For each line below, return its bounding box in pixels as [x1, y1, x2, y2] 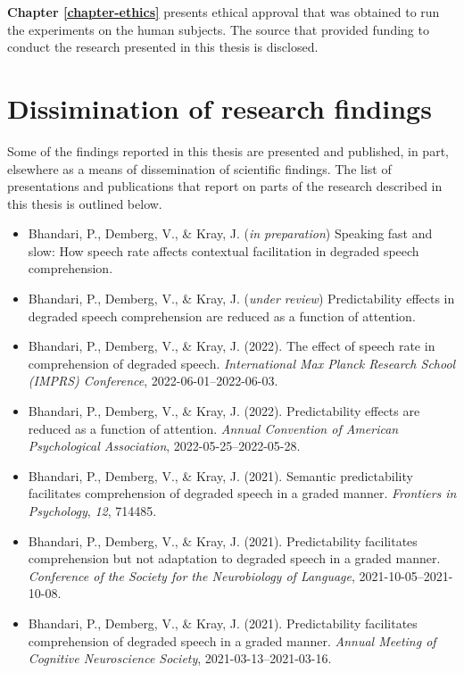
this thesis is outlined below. [7, 194, 162, 212]
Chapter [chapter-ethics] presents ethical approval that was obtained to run [7, 3, 440, 21]
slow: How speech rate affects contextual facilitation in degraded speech [28, 241, 419, 260]
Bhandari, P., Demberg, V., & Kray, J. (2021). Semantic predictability [28, 466, 413, 485]
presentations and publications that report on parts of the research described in [7, 177, 443, 195]
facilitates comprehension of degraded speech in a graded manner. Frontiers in [28, 484, 457, 503]
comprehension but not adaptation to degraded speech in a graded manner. [28, 549, 441, 568]
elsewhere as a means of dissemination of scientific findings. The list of [7, 159, 392, 178]
